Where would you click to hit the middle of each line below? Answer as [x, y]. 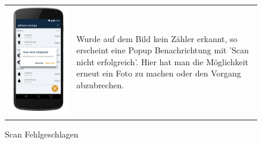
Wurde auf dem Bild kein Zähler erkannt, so [157, 38]
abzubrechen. [100, 84]
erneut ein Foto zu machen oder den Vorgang [159, 73]
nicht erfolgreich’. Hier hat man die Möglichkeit [162, 61]
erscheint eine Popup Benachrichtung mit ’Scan [163, 50]
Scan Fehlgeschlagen [42, 134]
